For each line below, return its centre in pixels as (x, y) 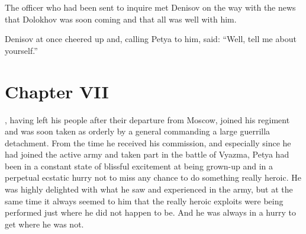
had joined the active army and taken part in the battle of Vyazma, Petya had (147, 154)
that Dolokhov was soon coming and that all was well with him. (121, 19)
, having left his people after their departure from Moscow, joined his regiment (147, 119)
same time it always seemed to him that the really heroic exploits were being (144, 201)
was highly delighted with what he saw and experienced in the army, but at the (149, 189)
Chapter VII (57, 91)
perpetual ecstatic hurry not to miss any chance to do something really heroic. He (153, 177)
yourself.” (21, 50)
